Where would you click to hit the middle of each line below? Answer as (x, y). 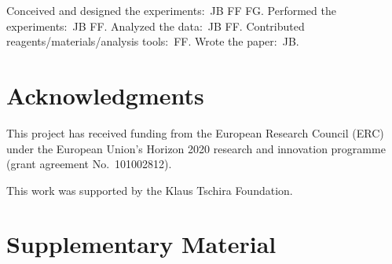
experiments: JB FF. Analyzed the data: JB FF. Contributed (156, 26)
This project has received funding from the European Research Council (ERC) (195, 132)
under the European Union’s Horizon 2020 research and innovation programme (196, 148)
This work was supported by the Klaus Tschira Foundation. (150, 190)
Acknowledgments (105, 95)
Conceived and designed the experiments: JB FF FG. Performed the (171, 10)
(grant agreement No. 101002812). (89, 164)
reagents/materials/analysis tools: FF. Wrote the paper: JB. (153, 41)
